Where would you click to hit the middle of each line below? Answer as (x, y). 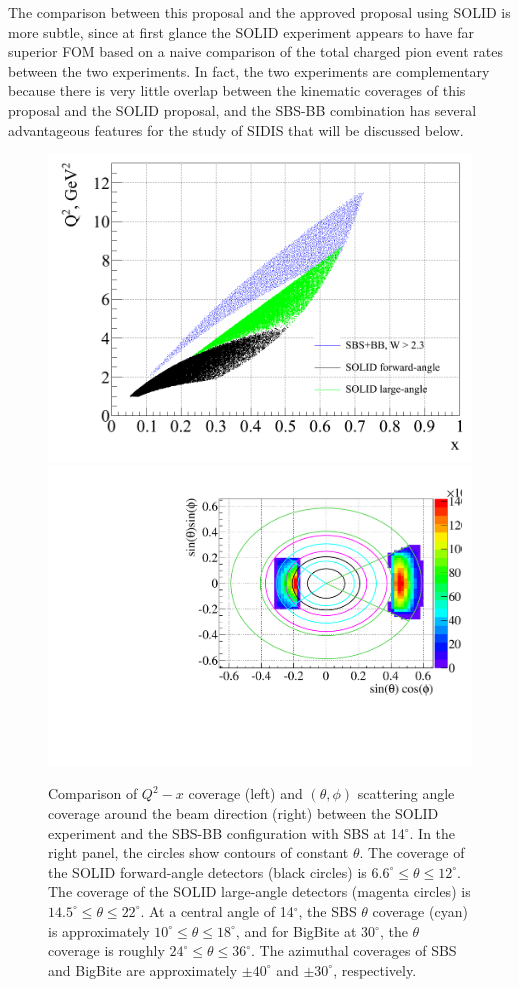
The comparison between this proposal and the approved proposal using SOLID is (259, 12)
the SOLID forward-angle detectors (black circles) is (207, 871)
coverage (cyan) (420, 910)
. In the (432, 832)
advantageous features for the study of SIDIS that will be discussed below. (236, 129)
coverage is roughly (106, 950)
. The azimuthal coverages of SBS (354, 950)
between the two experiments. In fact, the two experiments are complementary (249, 70)
